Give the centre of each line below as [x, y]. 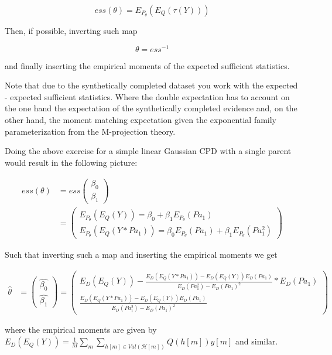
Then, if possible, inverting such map [71, 30]
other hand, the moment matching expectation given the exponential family [141, 120]
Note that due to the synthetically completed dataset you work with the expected [151, 85]
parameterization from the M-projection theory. [90, 131]
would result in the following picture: [71, 162]
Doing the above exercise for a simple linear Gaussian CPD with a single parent [148, 151]
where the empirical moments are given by [81, 330]
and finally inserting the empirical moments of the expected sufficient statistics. [147, 65]
